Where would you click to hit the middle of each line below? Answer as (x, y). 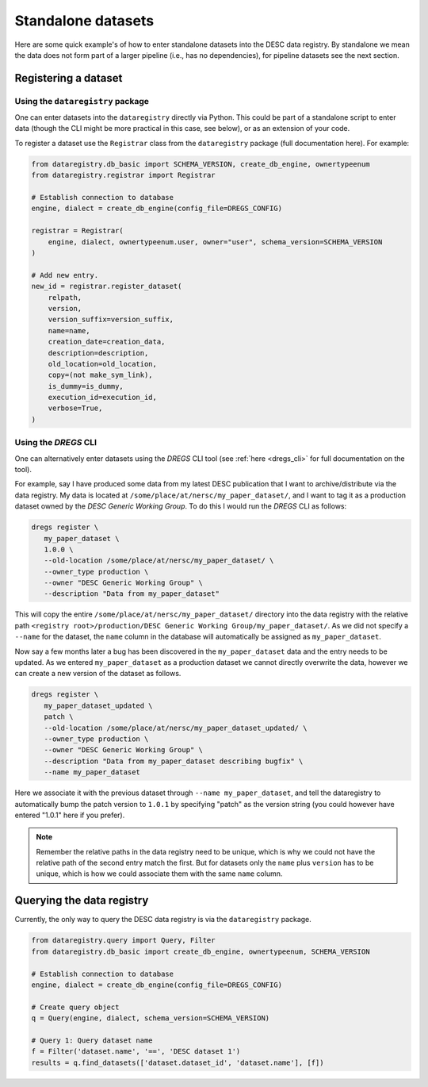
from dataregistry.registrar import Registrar (123, 175)
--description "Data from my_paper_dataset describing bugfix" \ (174, 761)
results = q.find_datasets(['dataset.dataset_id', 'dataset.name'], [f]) (178, 1062)
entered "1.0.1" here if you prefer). (70, 815)
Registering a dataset (69, 78)
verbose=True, (75, 408)
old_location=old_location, (103, 364)
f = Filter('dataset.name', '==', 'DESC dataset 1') (136, 1052)
